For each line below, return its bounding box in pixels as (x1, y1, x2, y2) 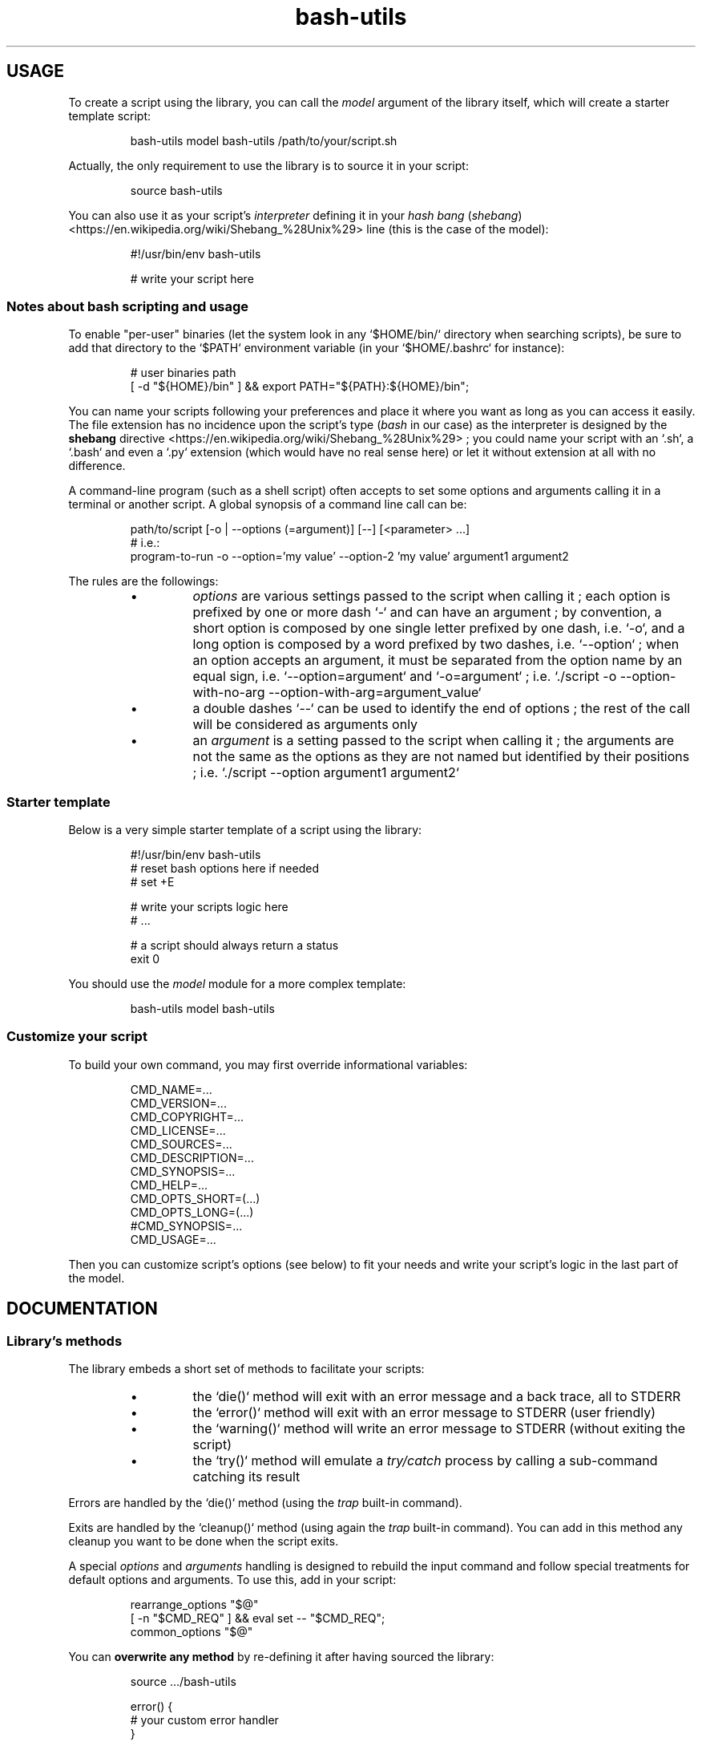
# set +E (130, 875, 175, 889)
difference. (68, 459, 126, 473)
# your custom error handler (130, 1713, 279, 1728)
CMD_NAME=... (130, 1082, 212, 1096)
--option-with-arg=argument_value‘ (268, 684, 482, 701)
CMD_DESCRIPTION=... (130, 1150, 254, 1165)
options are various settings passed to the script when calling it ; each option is (192, 588, 671, 605)
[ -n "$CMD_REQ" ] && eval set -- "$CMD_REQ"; (130, 1611, 385, 1626)
